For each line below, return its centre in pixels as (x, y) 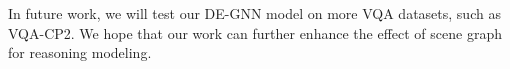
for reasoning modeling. (80, 52)
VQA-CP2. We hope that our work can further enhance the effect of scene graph (255, 32)
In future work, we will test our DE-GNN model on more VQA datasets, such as (254, 13)
